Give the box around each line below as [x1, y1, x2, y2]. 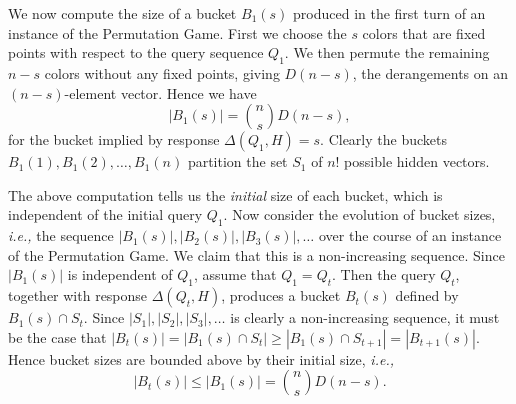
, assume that [193, 264, 277, 285]
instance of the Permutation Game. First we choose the [8, 22, 347, 43]
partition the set [187, 151, 288, 172]
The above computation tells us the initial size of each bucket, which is [8, 184, 443, 205]
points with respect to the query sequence [8, 42, 264, 63]
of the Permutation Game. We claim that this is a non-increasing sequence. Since [8, 244, 505, 265]
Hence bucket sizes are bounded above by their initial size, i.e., [8, 348, 394, 369]
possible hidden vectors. [344, 151, 490, 172]
